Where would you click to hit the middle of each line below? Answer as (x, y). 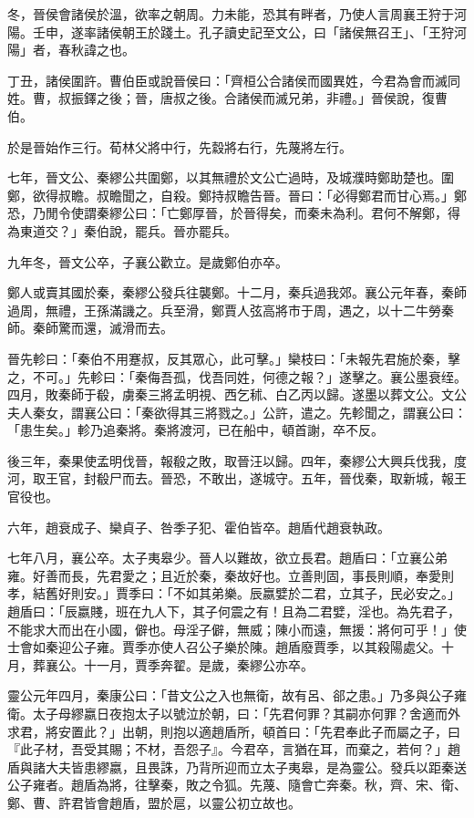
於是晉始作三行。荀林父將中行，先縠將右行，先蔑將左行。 (180, 146)
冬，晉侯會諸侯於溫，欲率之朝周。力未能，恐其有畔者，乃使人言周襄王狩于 (231, 14)
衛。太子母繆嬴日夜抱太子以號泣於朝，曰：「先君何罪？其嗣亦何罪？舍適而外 (234, 713)
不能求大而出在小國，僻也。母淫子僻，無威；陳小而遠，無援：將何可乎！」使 (237, 629)
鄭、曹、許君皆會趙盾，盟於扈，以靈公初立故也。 (154, 802)
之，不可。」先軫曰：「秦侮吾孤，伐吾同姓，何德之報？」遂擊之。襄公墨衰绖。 (237, 376)
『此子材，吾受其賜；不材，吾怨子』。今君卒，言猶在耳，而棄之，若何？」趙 (234, 749)
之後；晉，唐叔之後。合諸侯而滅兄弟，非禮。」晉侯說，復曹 (272, 98)
